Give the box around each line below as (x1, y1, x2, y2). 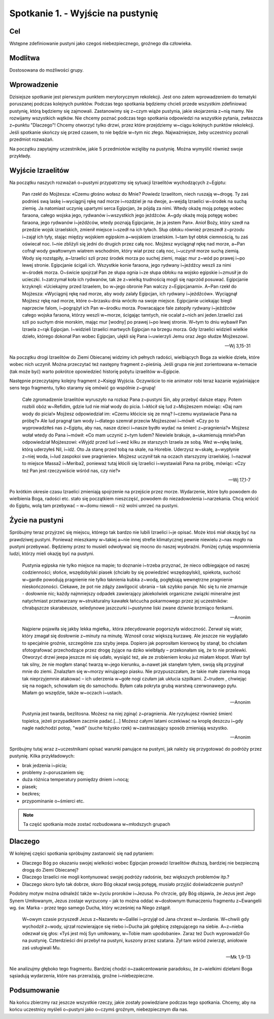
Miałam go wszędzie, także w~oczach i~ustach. (22, 690, 123, 696)
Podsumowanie (9, 986, 60, 995)
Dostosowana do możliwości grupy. (9, 67, 84, 73)
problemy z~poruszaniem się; (22, 769, 85, 775)
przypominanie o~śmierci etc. (22, 798, 85, 804)
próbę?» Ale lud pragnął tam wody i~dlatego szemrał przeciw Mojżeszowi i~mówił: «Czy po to (22, 418, 219, 424)
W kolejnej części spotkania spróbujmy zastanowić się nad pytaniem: (9, 850, 154, 856)
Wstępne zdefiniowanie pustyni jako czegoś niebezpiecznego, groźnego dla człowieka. (9, 41, 192, 47)
